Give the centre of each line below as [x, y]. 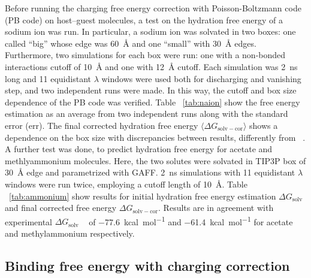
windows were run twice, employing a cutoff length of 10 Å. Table [126, 184]
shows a [263, 125]
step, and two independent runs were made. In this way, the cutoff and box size [151, 90]
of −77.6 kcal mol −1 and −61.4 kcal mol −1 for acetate [191, 220]
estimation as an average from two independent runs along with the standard [147, 114]
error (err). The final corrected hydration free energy [102, 125]
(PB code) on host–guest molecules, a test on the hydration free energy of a [144, 19]
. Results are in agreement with [216, 208]
